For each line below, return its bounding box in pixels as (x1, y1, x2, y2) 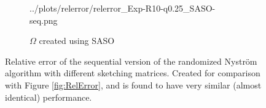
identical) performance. (5, 90, 92, 103)
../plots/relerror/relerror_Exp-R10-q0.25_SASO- (29, 2, 216, 14)
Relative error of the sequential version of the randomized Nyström (5, 54, 257, 67)
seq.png (29, 13, 58, 26)
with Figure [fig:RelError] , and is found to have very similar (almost (5, 78, 262, 91)
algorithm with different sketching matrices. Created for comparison (5, 67, 260, 79)
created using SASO (39, 34, 115, 47)
